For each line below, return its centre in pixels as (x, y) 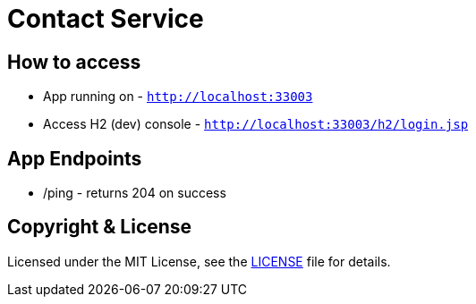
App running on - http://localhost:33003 (178, 97)
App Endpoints (75, 158)
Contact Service (106, 19)
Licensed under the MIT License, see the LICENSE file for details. (199, 261)
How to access (74, 62)
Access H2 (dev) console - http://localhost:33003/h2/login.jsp (256, 124)
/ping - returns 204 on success (135, 193)
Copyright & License (100, 227)
